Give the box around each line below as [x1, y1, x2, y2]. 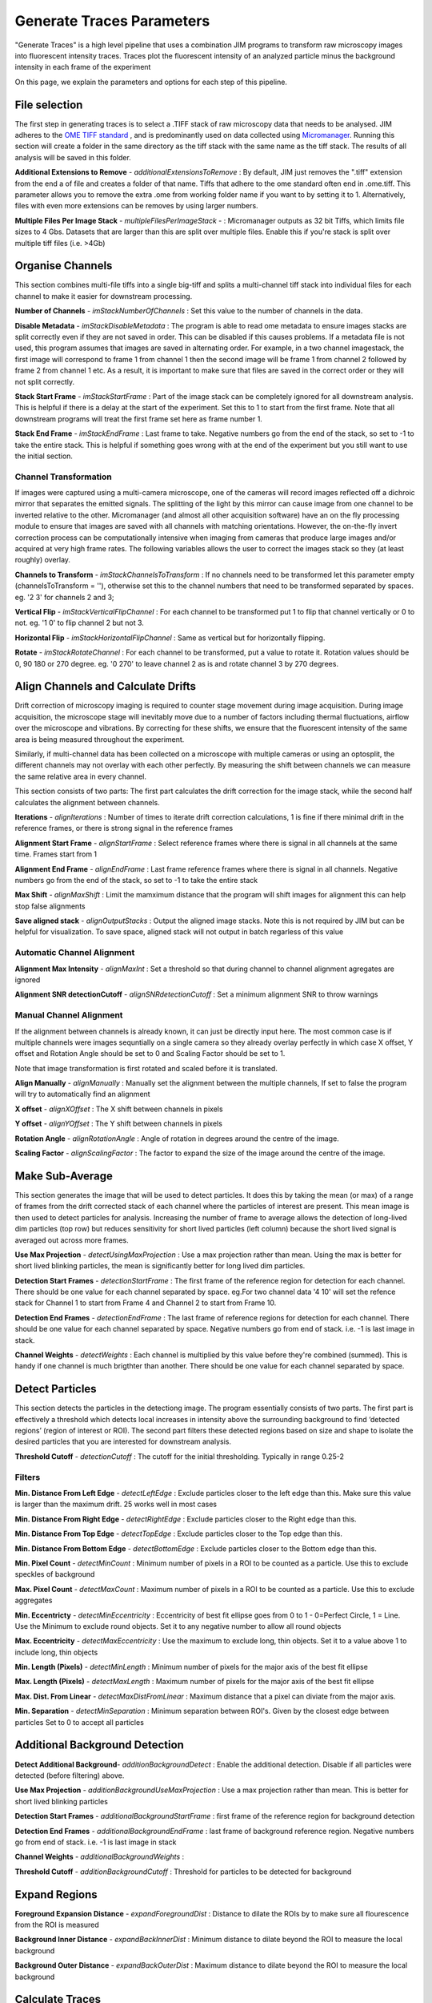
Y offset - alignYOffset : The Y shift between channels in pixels [14, 1118, 223, 1129]
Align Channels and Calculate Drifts [14, 679, 196, 693]
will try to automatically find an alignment [14, 1090, 151, 1099]
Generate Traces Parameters [14, 12, 210, 30]
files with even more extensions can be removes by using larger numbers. [14, 201, 259, 211]
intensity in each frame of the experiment [14, 62, 151, 72]
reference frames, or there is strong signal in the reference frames [14, 824, 234, 833]
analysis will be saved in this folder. [14, 152, 131, 162]
